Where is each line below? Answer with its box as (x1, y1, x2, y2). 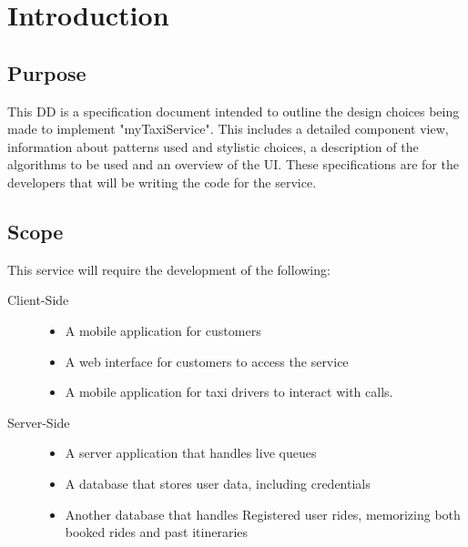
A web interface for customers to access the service (65, 351, 349, 370)
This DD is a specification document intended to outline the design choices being (7, 101, 460, 120)
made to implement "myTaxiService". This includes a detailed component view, (7, 119, 449, 138)
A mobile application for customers (65, 320, 261, 339)
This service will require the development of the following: (7, 259, 331, 279)
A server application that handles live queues (65, 443, 317, 462)
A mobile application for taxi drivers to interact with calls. (65, 382, 393, 401)
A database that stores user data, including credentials (65, 473, 371, 492)
